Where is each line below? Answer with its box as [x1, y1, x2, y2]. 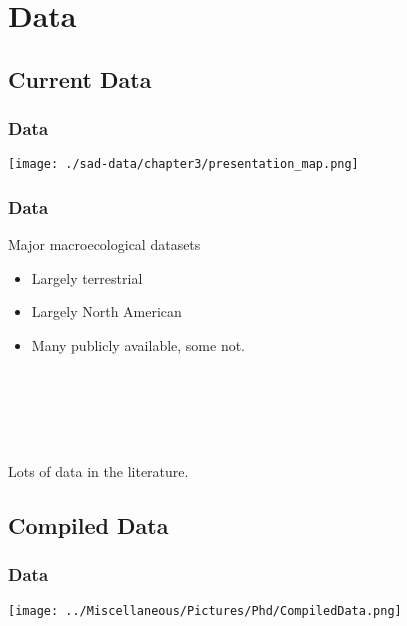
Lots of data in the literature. [8, 461, 189, 481]
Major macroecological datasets [8, 234, 201, 255]
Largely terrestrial [31, 267, 143, 288]
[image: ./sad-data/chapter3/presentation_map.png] [8, 157, 359, 172]
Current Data [8, 63, 152, 94]
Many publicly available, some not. [31, 335, 246, 356]
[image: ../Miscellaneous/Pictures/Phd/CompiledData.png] [8, 603, 402, 618]
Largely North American [31, 301, 182, 322]
